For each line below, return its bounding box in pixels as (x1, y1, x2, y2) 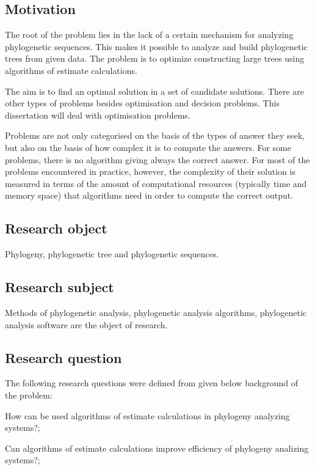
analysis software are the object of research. (5, 318, 168, 331)
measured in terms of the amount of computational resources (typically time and (5, 177, 307, 189)
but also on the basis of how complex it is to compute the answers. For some (5, 141, 291, 153)
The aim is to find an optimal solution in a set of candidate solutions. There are (5, 84, 305, 97)
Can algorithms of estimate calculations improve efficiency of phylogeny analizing (5, 441, 309, 454)
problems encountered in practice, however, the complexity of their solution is (5, 165, 296, 178)
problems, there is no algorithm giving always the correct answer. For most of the (5, 153, 310, 166)
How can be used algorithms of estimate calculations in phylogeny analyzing (5, 409, 290, 422)
